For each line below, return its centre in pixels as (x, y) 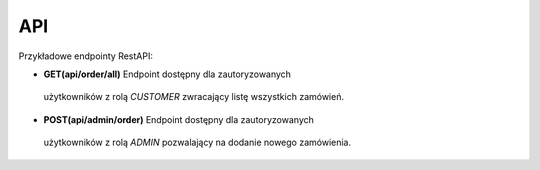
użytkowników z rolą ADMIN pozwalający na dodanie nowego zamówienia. (197, 142)
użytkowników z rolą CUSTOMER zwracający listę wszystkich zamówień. (194, 97)
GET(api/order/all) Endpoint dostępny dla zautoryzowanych (167, 74)
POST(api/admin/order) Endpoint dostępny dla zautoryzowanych (179, 119)
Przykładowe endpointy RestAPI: (86, 56)
